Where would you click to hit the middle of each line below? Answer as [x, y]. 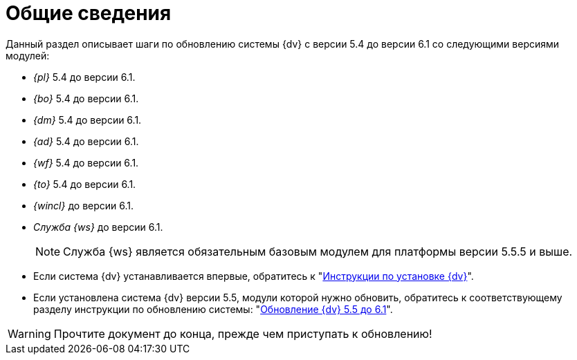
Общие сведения [89, 13]
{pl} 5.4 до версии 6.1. [84, 77]
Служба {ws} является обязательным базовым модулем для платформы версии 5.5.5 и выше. [318, 251]
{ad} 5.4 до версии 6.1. [86, 141]
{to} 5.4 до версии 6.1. [85, 184]
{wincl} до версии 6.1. [84, 205]
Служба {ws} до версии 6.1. [98, 227]
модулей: [28, 55]
